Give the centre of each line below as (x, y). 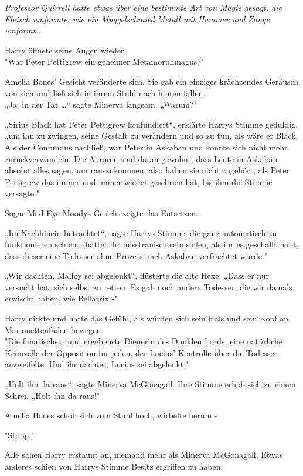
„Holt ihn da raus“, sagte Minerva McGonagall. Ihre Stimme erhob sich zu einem (150, 384)
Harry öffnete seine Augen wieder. (66, 50)
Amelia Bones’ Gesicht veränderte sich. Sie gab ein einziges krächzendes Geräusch (152, 81)
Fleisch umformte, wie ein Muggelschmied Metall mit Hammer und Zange (137, 19)
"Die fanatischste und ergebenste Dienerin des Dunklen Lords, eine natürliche (144, 341)
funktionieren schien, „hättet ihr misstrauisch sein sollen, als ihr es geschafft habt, (152, 244)
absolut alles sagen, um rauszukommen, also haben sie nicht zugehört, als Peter (147, 170)
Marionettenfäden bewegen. (54, 329)
